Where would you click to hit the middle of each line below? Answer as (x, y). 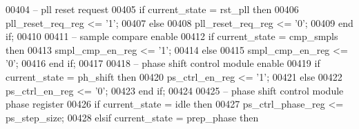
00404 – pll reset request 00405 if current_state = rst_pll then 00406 (152, 9)
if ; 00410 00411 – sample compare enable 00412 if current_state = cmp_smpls (172, 36)
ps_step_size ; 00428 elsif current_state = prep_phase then (132, 117)
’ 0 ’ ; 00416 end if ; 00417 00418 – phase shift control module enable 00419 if (163, 63)
